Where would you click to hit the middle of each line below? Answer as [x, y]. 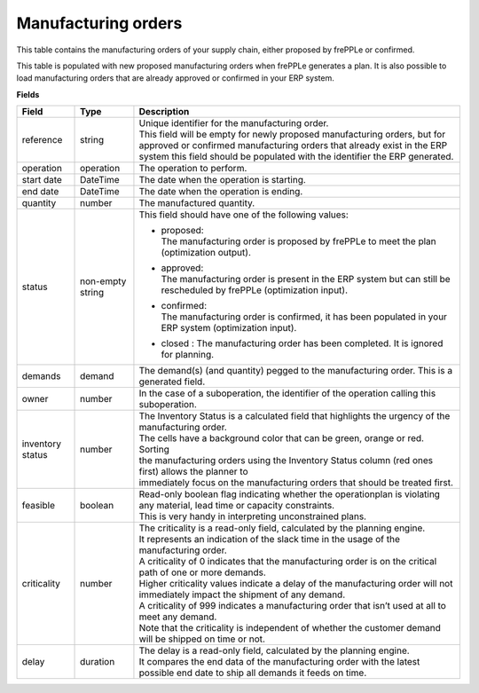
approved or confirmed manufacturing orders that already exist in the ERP [293, 146]
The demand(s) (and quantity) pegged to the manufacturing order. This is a [295, 371]
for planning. [188, 355]
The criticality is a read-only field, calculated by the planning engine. [282, 528]
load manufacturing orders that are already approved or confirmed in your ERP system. [175, 78]
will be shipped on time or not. [202, 639]
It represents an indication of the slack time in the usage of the [270, 539]
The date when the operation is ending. [221, 192]
